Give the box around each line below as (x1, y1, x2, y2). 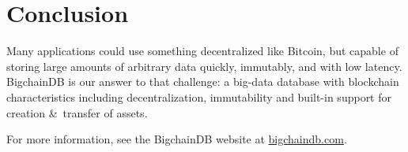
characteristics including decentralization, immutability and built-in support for (6, 88, 392, 105)
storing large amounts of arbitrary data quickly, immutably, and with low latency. (6, 57, 402, 74)
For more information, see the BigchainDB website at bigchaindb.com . (6, 131, 347, 147)
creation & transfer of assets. (6, 104, 148, 120)
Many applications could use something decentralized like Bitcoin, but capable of (6, 43, 399, 59)
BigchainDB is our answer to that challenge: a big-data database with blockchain (6, 73, 399, 90)
